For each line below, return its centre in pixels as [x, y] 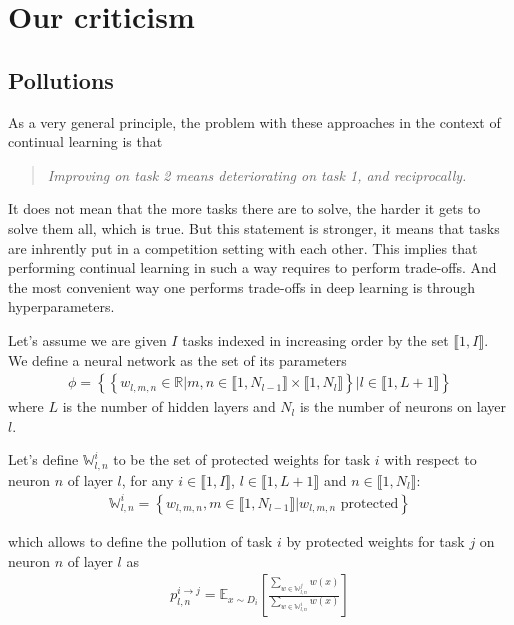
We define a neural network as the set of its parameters [177, 359]
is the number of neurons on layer [402, 406]
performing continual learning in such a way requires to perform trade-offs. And [252, 267]
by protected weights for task [375, 540]
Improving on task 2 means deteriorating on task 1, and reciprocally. [257, 174]
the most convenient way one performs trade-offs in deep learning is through [242, 286]
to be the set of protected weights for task [242, 459]
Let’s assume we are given [87, 339]
